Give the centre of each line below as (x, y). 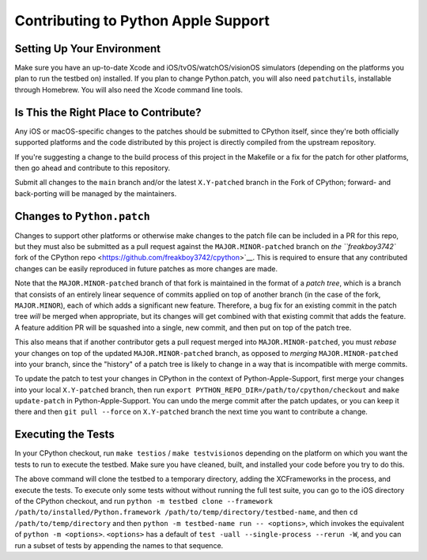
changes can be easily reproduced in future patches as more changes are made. (146, 268)
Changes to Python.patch (82, 216)
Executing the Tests (64, 435)
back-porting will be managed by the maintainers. (96, 193)
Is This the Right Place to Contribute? (108, 112)
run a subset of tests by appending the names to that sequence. (119, 545)
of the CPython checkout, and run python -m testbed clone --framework (144, 501)
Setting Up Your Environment (88, 49)
